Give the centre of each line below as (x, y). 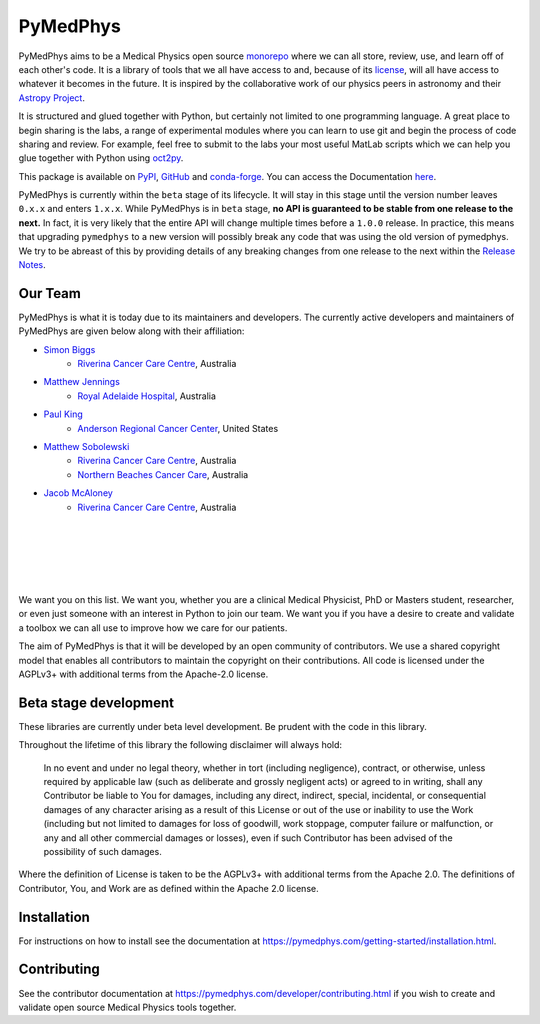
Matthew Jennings (81, 382)
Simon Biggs (69, 349)
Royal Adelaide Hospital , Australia (147, 396)
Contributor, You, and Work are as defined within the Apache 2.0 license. (168, 888)
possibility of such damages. (102, 851)
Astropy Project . (51, 97)
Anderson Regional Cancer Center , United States (178, 428)
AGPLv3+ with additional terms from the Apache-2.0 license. (143, 674)
